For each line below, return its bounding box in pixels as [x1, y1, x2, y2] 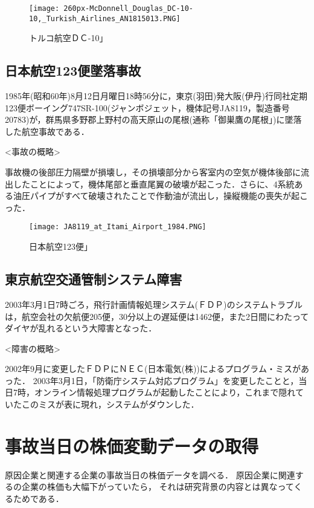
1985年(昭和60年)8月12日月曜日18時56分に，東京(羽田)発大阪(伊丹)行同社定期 [5, 90, 307, 102]
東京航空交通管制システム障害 [5, 270, 182, 288]
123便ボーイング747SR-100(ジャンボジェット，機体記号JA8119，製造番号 [5, 101, 290, 114]
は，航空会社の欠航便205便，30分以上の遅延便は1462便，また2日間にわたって [5, 310, 309, 322]
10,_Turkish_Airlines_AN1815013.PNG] [29, 14, 181, 23]
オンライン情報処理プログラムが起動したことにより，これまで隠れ [34, 386, 295, 399]
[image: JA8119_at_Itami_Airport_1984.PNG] [29, 223, 207, 232]
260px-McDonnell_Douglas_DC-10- [63, 4, 194, 13]
